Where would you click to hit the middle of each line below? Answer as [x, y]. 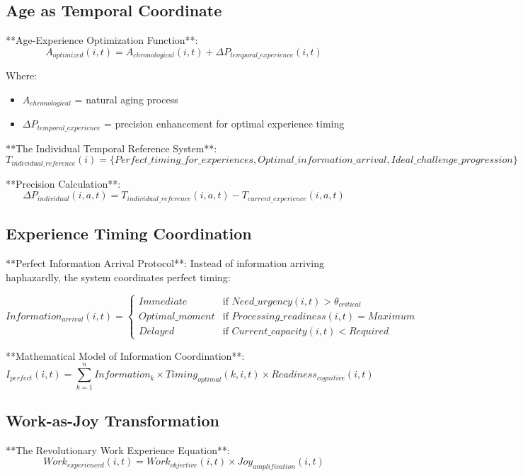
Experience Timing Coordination [129, 233]
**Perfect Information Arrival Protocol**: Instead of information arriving [165, 263]
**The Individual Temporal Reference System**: [111, 148]
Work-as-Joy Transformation [113, 420]
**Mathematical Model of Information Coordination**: [125, 355]
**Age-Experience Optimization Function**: [102, 40]
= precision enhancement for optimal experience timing [224, 124]
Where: [21, 75]
